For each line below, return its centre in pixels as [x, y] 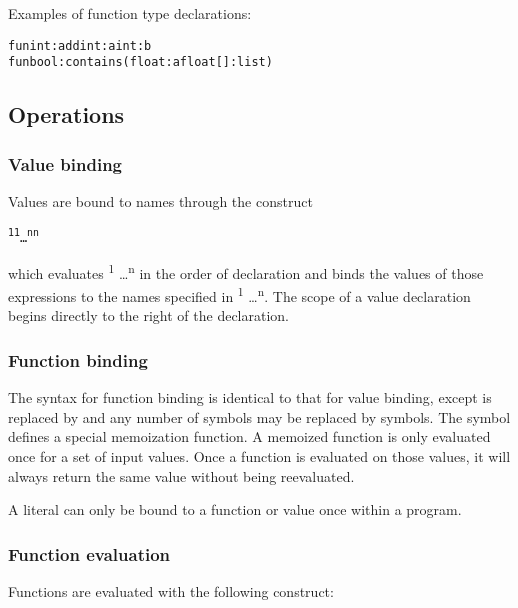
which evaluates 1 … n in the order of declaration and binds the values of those [246, 271]
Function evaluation [89, 553]
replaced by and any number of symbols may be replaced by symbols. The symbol [259, 416]
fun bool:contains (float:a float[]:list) [140, 62]
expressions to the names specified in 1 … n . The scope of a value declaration [239, 294]
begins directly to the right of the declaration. [148, 315]
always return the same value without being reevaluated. [181, 475]
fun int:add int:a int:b [80, 45]
